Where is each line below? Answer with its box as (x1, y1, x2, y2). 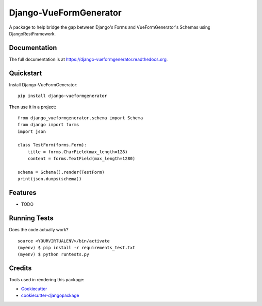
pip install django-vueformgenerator (17, 93, 108, 99)
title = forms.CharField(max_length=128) (27, 149, 128, 155)
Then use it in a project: (9, 104, 56, 110)
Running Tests (9, 214, 53, 223)
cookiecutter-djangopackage (21, 292, 80, 298)
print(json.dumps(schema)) (17, 176, 82, 182)
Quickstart (9, 69, 42, 77)
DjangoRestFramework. (9, 31, 56, 36)
